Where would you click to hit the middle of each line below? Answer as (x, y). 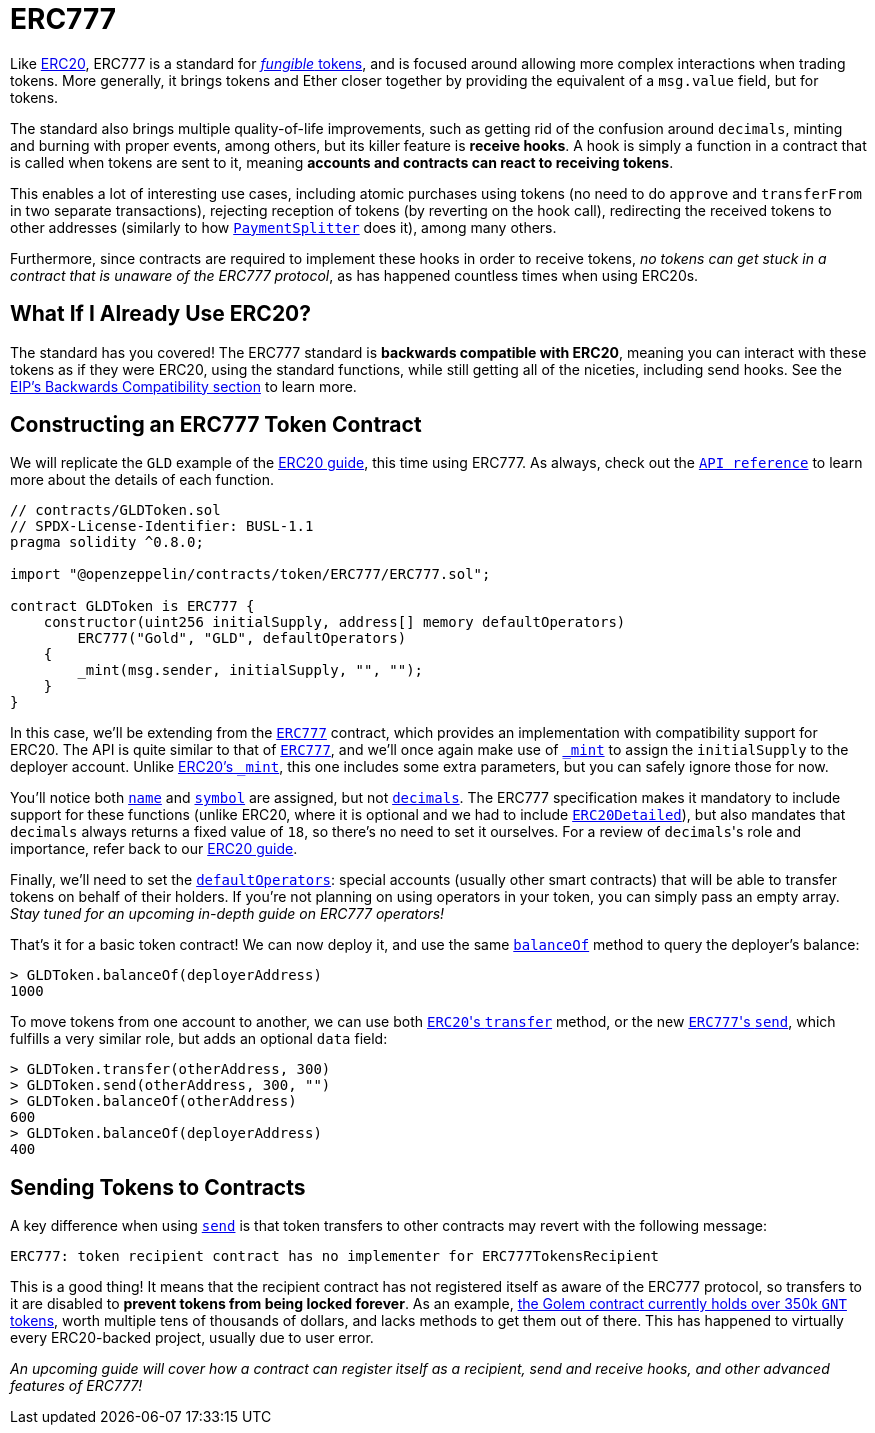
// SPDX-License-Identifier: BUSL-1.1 (162, 526)
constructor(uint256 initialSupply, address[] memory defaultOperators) (334, 622)
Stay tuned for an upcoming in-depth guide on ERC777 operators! (227, 914)
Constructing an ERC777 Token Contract (216, 425)
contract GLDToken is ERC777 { (132, 606)
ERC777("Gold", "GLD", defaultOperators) (242, 638)
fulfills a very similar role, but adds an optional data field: (199, 1039)
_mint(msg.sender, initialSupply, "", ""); (250, 670)
